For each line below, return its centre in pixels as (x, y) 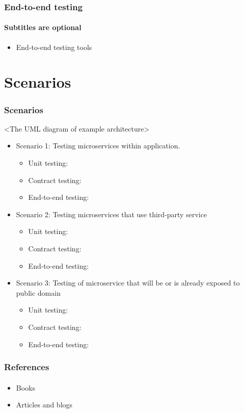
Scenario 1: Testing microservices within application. (98, 146)
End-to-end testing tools (54, 47)
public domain (38, 292)
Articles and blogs (44, 405)
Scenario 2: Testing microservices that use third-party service (112, 214)
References (27, 367)
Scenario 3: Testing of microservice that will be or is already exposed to (128, 283)
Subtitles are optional (43, 27)
